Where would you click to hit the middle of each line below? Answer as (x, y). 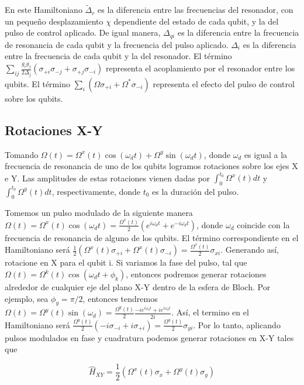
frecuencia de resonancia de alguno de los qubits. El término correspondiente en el (152, 237)
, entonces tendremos (120, 298)
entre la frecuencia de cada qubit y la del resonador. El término (118, 56)
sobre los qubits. (34, 98)
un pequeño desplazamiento (54, 21)
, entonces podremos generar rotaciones (196, 274)
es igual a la (266, 154)
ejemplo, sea (27, 298)
